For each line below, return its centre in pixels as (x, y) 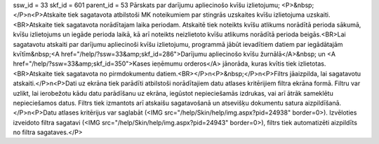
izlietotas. (312, 64)
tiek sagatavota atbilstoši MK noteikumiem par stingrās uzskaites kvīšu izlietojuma (186, 15)
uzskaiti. (318, 15)
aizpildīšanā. (323, 103)
